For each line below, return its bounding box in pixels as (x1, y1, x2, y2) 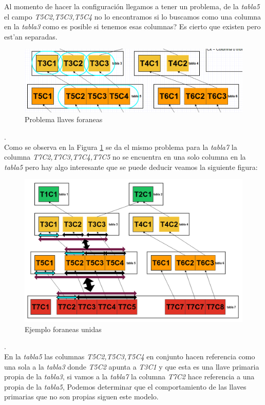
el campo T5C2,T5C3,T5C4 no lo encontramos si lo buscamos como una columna (4, 11, 261, 22)
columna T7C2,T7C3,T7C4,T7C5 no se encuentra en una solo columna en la (4, 151, 246, 162)
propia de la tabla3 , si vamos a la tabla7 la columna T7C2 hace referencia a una (4, 371, 255, 382)
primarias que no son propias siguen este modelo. (4, 391, 159, 402)
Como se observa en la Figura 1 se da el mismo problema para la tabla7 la (4, 141, 237, 152)
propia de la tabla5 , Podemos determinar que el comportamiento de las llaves (4, 381, 247, 392)
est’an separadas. (4, 31, 58, 42)
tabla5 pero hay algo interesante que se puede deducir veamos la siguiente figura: (4, 161, 258, 172)
